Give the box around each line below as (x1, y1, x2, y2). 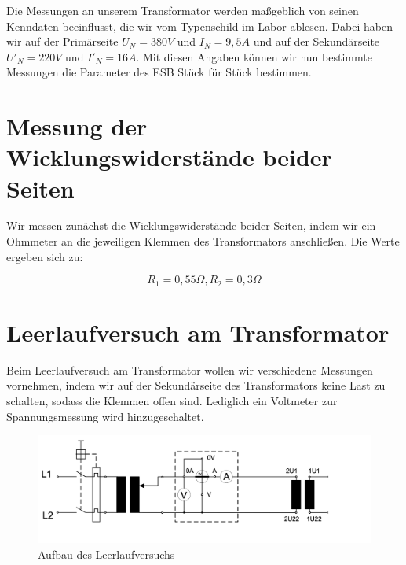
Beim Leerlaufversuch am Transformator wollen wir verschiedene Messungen (6, 361, 373, 378)
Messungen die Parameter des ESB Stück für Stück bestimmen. (6, 64, 312, 80)
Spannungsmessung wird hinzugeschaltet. (6, 408, 204, 424)
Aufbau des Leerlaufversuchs (38, 545, 175, 562)
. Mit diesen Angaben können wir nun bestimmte (136, 48, 372, 65)
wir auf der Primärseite (6, 33, 119, 50)
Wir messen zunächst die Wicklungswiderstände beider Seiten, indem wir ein (6, 217, 376, 234)
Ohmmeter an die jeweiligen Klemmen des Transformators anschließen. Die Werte (6, 233, 400, 249)
